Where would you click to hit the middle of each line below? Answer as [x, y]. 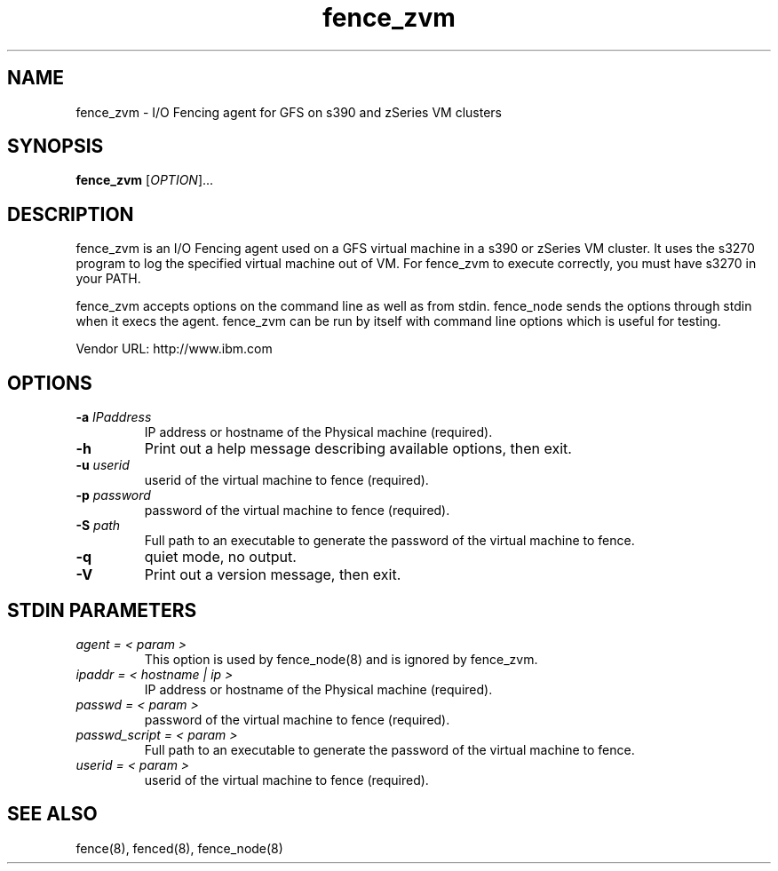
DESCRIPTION [71, 214]
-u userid [103, 465]
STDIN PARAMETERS [102, 610]
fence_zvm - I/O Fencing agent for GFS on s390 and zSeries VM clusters [289, 112]
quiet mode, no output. [220, 557]
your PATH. [108, 279]
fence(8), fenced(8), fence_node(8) [179, 848]
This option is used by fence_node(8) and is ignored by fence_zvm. [341, 659]
